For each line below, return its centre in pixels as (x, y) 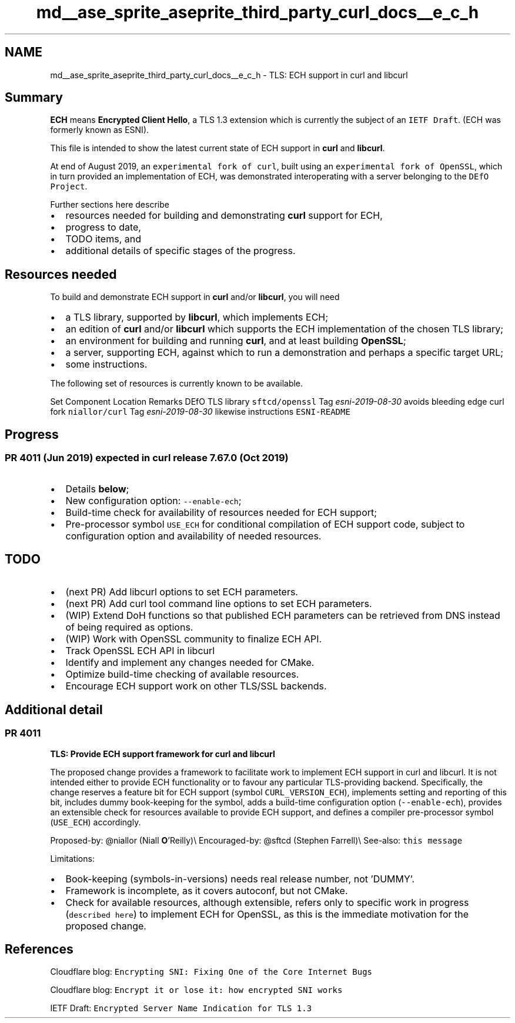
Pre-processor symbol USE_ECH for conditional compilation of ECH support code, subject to (265, 524)
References (39, 949)
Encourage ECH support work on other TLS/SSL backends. (196, 686)
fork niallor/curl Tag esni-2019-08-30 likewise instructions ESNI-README (200, 412)
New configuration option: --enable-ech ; (153, 500)
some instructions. (106, 364)
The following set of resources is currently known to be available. (177, 384)
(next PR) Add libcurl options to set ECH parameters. (182, 592)
